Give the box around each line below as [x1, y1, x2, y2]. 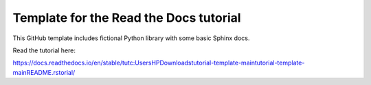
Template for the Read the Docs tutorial [12, 10, 241, 25]
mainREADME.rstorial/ [12, 68, 76, 76]
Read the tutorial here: [12, 46, 76, 54]
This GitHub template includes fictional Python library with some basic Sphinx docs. [12, 34, 250, 42]
